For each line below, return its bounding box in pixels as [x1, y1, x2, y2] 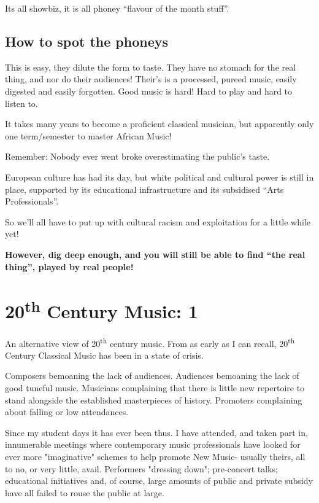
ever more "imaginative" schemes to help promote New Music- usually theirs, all [5, 450, 306, 462]
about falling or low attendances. [5, 405, 129, 418]
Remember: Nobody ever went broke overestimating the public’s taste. [5, 150, 270, 163]
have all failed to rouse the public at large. [5, 486, 164, 499]
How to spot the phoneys [5, 31, 169, 50]
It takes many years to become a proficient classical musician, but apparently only [5, 117, 314, 130]
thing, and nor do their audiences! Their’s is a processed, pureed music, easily [5, 72, 297, 85]
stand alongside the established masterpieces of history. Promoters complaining [5, 393, 302, 406]
